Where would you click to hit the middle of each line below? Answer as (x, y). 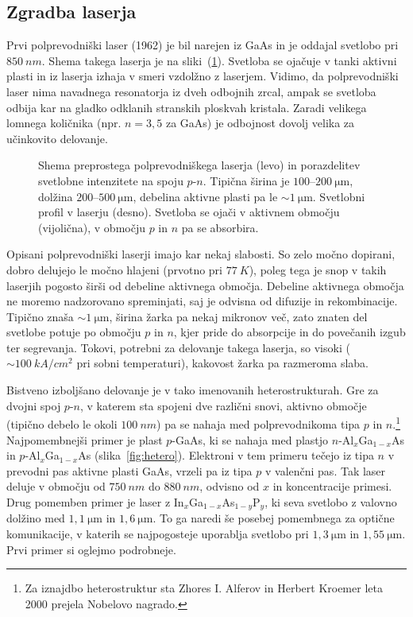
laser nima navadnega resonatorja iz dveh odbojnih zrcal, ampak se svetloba (191, 91)
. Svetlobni (339, 196)
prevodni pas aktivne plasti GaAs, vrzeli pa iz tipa (129, 470)
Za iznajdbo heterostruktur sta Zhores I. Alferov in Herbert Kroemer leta (204, 588)
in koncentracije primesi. (332, 486)
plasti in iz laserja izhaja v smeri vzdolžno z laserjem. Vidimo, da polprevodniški (203, 76)
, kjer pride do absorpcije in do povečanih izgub (289, 332)
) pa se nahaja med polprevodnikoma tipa (259, 423)
